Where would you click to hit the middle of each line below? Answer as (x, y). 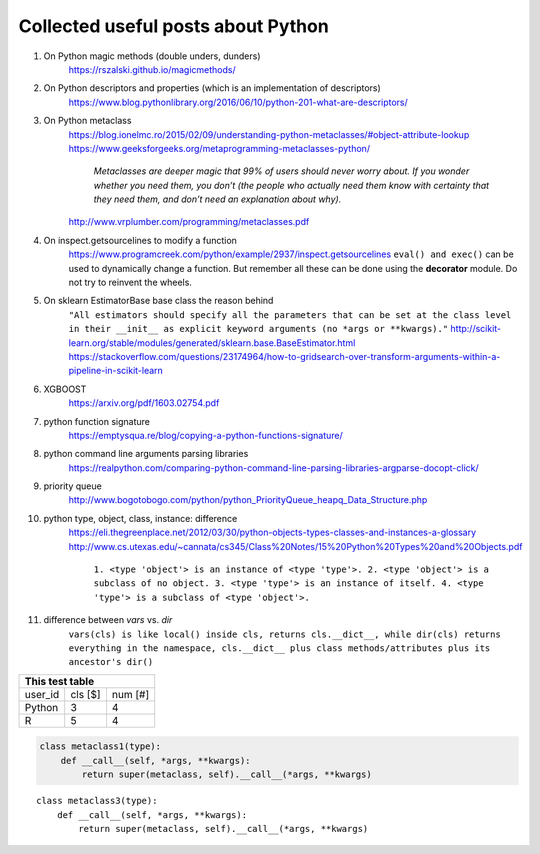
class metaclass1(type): (100, 746)
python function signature (96, 421)
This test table (59, 681)
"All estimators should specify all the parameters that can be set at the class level (290, 314)
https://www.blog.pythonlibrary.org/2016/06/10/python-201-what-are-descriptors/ (238, 102)
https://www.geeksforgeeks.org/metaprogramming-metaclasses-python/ (219, 148)
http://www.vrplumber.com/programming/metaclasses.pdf (189, 222)
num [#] (130, 694)
